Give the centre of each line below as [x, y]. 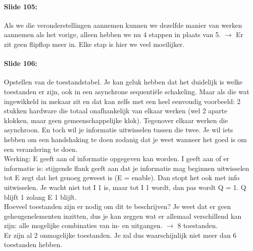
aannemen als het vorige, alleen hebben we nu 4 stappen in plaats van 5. [112, 34]
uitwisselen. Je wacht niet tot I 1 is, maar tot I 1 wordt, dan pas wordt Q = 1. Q [125, 187]
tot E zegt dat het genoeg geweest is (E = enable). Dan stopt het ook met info [122, 178]
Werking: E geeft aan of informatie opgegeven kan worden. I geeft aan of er [117, 158]
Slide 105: [21, 6]
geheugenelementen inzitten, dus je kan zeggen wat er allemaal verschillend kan [123, 216]
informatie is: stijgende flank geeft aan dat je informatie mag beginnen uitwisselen [127, 168]
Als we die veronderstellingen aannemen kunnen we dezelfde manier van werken [123, 25]
